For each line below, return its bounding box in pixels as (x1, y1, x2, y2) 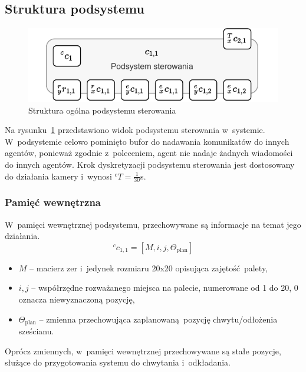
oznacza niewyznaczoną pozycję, (18, 293, 135, 305)
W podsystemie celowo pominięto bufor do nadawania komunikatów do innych (5, 135, 289, 147)
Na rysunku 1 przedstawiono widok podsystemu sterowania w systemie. (5, 124, 265, 136)
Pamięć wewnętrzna (5, 195, 101, 210)
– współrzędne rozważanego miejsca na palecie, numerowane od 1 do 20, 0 (31, 281, 298, 294)
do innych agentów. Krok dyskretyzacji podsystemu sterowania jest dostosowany (5, 158, 295, 171)
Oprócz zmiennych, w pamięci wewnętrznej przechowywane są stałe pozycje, (5, 344, 281, 357)
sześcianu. (18, 325, 54, 337)
